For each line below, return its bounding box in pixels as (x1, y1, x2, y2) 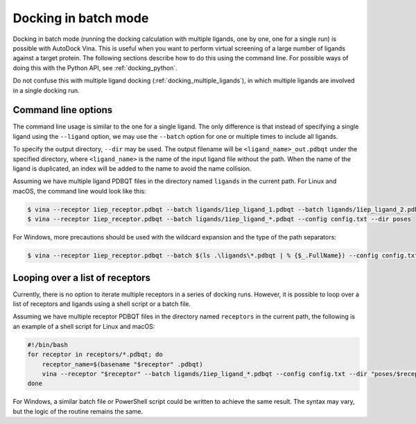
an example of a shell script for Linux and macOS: (12, 322, 155, 330)
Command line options (12, 104, 113, 116)
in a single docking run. (12, 86, 80, 94)
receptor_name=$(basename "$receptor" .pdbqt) (42, 360, 204, 368)
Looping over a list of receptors (12, 271, 151, 284)
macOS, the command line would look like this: (12, 187, 146, 195)
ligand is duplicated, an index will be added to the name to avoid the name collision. (12, 164, 252, 173)
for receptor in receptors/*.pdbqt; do (27, 350, 163, 359)
